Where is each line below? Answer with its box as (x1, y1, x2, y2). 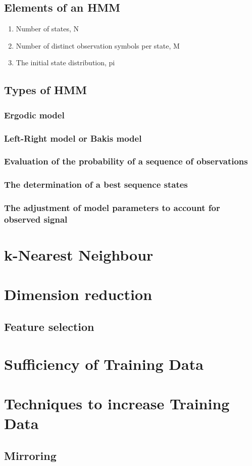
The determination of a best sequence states (4, 178, 188, 191)
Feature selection (4, 319, 94, 334)
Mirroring (4, 447, 57, 463)
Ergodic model (4, 108, 65, 121)
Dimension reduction (4, 284, 153, 305)
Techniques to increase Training (4, 393, 230, 413)
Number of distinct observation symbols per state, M (16, 40, 180, 51)
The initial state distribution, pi (16, 57, 115, 68)
